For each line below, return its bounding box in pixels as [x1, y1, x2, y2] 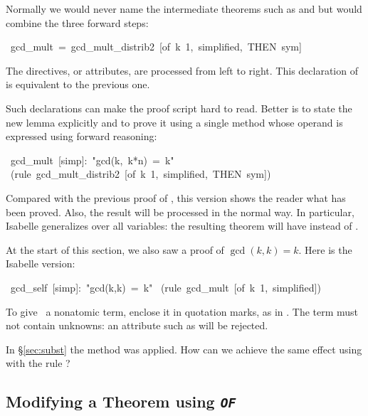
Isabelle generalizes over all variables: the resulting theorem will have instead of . [6, 218, 359, 233]
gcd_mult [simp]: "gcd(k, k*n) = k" [10, 152, 174, 167]
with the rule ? [6, 356, 70, 370]
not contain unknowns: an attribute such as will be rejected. [6, 318, 268, 333]
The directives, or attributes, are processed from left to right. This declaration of [6, 63, 358, 78]
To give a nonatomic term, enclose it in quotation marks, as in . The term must [6, 304, 359, 319]
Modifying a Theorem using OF [6, 390, 236, 412]
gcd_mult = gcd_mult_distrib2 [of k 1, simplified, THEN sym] [10, 39, 302, 54]
